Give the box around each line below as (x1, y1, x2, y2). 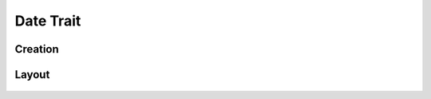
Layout (14, 68, 50, 81)
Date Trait (14, 12, 81, 30)
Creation (14, 42, 59, 56)
